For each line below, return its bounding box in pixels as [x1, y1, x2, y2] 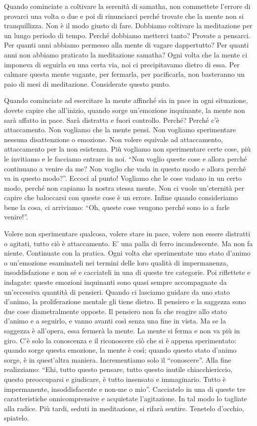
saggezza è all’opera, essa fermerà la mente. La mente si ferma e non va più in [4, 325, 240, 335]
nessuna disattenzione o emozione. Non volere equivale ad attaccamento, [4, 134, 223, 144]
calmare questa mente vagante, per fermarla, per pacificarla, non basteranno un [4, 69, 245, 79]
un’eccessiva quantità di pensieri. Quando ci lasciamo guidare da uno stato [4, 286, 230, 297]
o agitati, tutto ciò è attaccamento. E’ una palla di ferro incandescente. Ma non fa [4, 238, 253, 248]
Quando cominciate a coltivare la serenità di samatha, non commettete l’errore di [4, 1, 251, 11]
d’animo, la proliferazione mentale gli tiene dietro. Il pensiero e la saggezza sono [4, 296, 246, 307]
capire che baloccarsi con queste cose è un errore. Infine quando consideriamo [4, 192, 238, 203]
